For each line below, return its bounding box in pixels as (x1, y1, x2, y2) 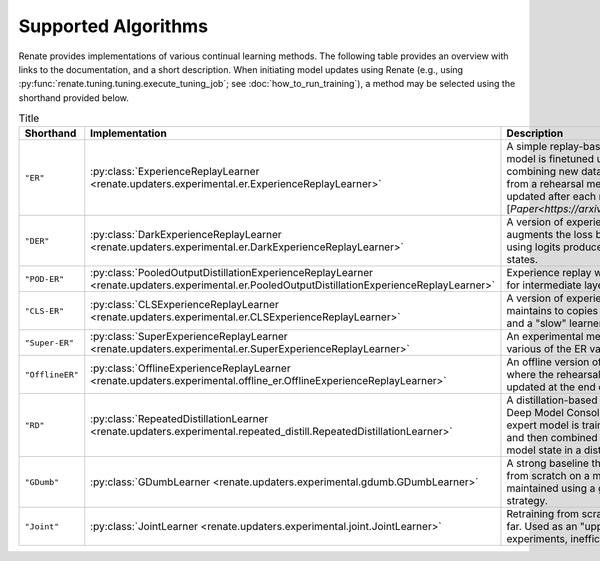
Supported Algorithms (18, 15, 209, 37)
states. (506, 253, 539, 267)
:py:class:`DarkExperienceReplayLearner (90, 228, 282, 242)
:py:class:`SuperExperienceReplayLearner (90, 330, 289, 344)
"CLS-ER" (24, 305, 65, 316)
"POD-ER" (24, 273, 65, 284)
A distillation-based (506, 393, 598, 407)
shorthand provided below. (18, 91, 130, 104)
